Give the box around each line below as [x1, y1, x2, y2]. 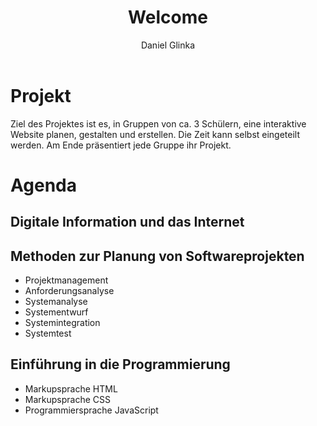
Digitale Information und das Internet [10, 214, 245, 231]
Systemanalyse [24, 296, 88, 308]
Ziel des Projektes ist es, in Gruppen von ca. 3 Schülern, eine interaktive [10, 117, 307, 130]
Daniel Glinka [140, 39, 196, 51]
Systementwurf [24, 306, 89, 318]
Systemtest [24, 327, 72, 340]
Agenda [10, 174, 77, 196]
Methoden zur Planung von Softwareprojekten [10, 247, 305, 265]
